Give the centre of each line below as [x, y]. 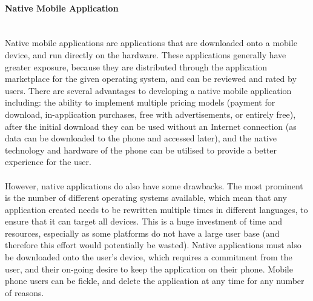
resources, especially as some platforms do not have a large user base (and [142, 233]
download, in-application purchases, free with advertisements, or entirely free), [150, 114]
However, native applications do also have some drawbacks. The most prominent [154, 185]
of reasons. [25, 292]
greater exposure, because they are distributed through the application [136, 66]
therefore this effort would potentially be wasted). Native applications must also [153, 245]
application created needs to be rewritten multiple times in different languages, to [156, 209]
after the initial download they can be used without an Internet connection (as [151, 126]
